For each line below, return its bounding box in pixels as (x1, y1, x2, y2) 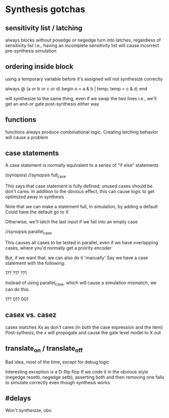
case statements (5, 149, 59, 158)
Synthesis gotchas (5, 4, 86, 15)
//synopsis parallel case (5, 228, 52, 236)
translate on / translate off (5, 344, 83, 354)
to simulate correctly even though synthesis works (5, 379, 110, 385)
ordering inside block (5, 62, 74, 71)
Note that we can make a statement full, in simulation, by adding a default (5, 204, 158, 210)
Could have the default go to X (5, 209, 69, 215)
